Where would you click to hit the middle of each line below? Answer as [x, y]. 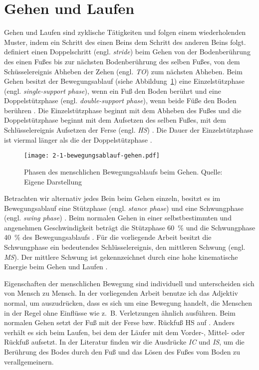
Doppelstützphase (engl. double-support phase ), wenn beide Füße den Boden [120, 100]
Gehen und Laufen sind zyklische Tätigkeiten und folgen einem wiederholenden [125, 32]
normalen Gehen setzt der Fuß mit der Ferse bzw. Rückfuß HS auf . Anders [119, 322]
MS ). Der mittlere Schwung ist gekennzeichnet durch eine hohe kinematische [121, 257]
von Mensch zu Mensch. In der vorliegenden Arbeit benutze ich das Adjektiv [121, 293]
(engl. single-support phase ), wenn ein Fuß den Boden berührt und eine [113, 91]
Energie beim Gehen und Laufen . [56, 267]
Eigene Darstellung [53, 181]
